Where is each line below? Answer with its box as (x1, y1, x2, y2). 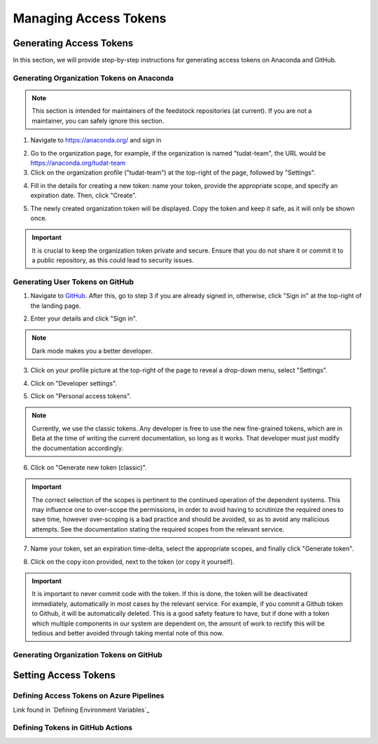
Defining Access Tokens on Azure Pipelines (13, 691, 164, 701)
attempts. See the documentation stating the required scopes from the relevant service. (31, 525, 285, 533)
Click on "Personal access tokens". (30, 391, 132, 400)
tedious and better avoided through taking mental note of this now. (31, 629, 224, 637)
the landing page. (30, 302, 81, 310)
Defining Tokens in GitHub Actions (13, 723, 133, 733)
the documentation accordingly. (31, 444, 124, 452)
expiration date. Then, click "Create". (30, 191, 137, 200)
